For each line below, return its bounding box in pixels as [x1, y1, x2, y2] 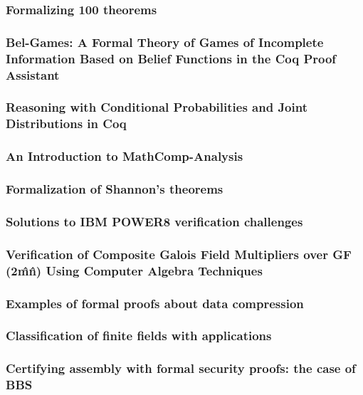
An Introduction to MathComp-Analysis [6, 147, 243, 165]
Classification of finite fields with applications [6, 327, 272, 344]
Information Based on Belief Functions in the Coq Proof [6, 49, 337, 67]
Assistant [6, 65, 60, 83]
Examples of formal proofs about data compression [6, 294, 304, 312]
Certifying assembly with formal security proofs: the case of [6, 359, 356, 377]
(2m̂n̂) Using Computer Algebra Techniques [6, 261, 263, 279]
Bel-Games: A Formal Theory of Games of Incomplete [6, 33, 324, 51]
